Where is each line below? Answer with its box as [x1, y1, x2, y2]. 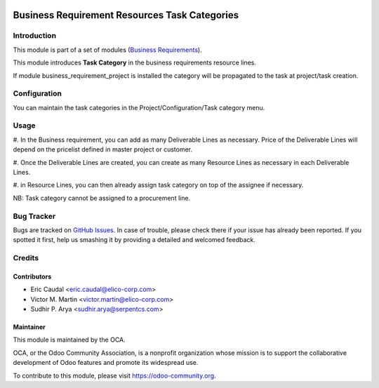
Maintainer [13, 323, 46, 331]
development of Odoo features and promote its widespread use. [13, 359, 199, 367]
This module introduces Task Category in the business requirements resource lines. [13, 58, 256, 67]
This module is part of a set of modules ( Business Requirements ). [13, 46, 203, 54]
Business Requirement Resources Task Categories [13, 9, 239, 21]
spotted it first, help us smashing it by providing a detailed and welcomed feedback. [13, 236, 255, 244]
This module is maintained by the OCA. [13, 335, 126, 344]
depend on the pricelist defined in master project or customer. [13, 145, 193, 154]
